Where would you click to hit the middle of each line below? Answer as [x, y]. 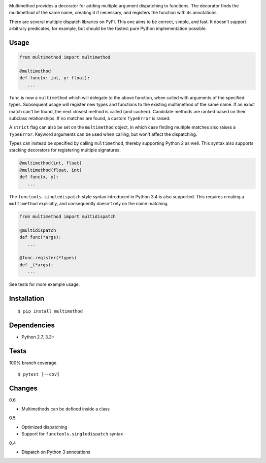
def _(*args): [36, 265]
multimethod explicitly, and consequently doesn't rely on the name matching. [89, 203]
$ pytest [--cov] [39, 374]
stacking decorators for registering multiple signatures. [65, 150]
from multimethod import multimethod [65, 57]
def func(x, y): [39, 177]
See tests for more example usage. [45, 284]
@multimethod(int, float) [51, 163]
